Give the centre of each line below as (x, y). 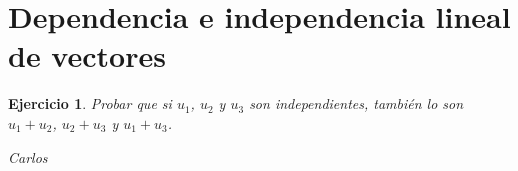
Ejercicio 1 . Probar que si (90, 103)
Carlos (28, 156)
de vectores (87, 55)
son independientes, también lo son (356, 103)
